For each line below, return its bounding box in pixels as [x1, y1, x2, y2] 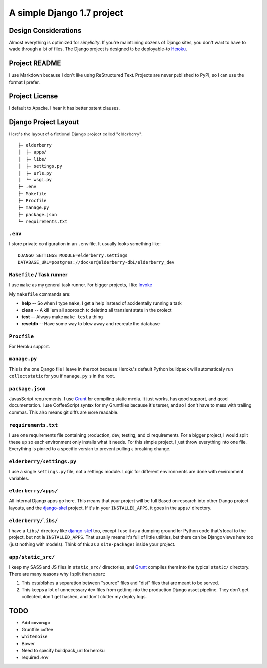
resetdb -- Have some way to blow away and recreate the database [21, 321, 160, 327]
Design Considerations [9, 26, 82, 35]
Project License [9, 92, 58, 100]
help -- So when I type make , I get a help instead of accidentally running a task [21, 300, 182, 306]
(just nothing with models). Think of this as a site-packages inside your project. [9, 541, 176, 547]
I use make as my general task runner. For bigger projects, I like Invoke [9, 282, 153, 288]
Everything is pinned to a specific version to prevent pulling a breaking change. [9, 445, 171, 452]
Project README [9, 59, 61, 68]
